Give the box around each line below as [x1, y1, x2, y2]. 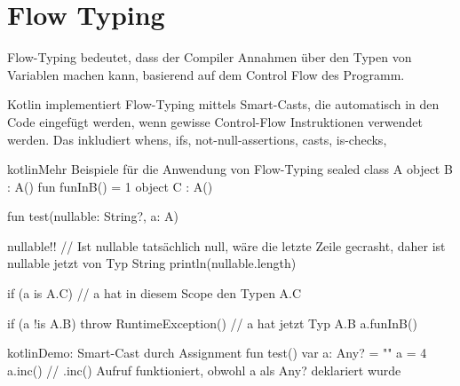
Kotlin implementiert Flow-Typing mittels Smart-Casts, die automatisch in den [7, 95, 440, 114]
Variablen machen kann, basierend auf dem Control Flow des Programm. [7, 65, 405, 83]
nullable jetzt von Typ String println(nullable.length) [7, 254, 297, 272]
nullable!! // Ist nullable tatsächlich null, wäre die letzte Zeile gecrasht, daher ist [7, 236, 446, 255]
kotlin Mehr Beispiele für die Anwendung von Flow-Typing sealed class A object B [7, 160, 453, 178]
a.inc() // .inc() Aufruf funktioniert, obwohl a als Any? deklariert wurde [7, 360, 401, 379]
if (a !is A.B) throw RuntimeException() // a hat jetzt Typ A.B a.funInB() [7, 313, 417, 332]
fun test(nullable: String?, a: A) [7, 207, 179, 225]
